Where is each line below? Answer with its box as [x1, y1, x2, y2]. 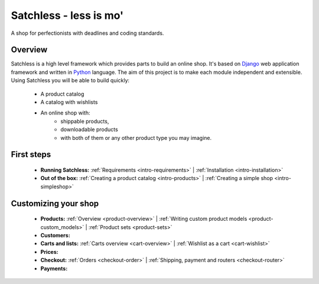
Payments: [40, 265, 68, 272]
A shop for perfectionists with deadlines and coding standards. [11, 30, 164, 37]
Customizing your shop [11, 198, 99, 208]
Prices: [40, 248, 58, 255]
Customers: [40, 231, 70, 239]
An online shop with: [40, 109, 90, 116]
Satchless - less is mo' [11, 9, 124, 22]
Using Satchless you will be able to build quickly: [11, 77, 130, 84]
